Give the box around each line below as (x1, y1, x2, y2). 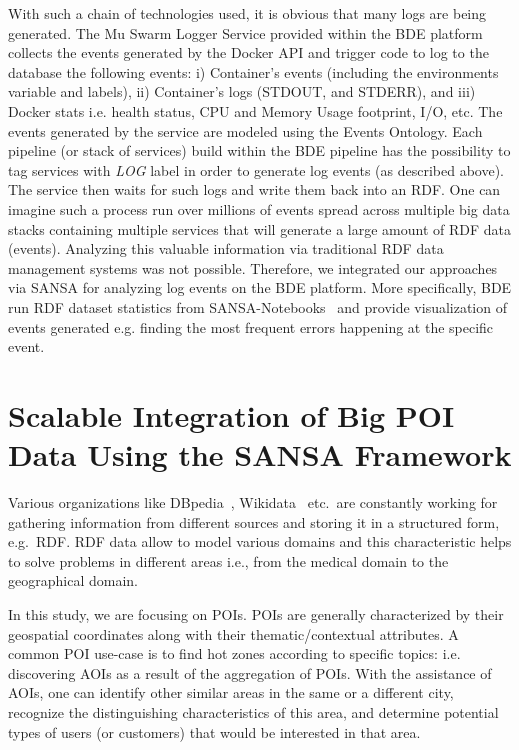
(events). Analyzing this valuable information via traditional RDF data (8, 238, 444, 259)
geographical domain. (8, 570, 138, 591)
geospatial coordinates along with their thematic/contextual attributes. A (8, 623, 459, 644)
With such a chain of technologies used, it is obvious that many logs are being (8, 3, 487, 23)
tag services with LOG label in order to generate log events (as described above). (8, 159, 505, 180)
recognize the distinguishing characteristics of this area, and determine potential (8, 701, 499, 722)
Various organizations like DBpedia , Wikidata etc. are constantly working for (8, 492, 498, 512)
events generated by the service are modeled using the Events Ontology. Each (8, 120, 483, 141)
